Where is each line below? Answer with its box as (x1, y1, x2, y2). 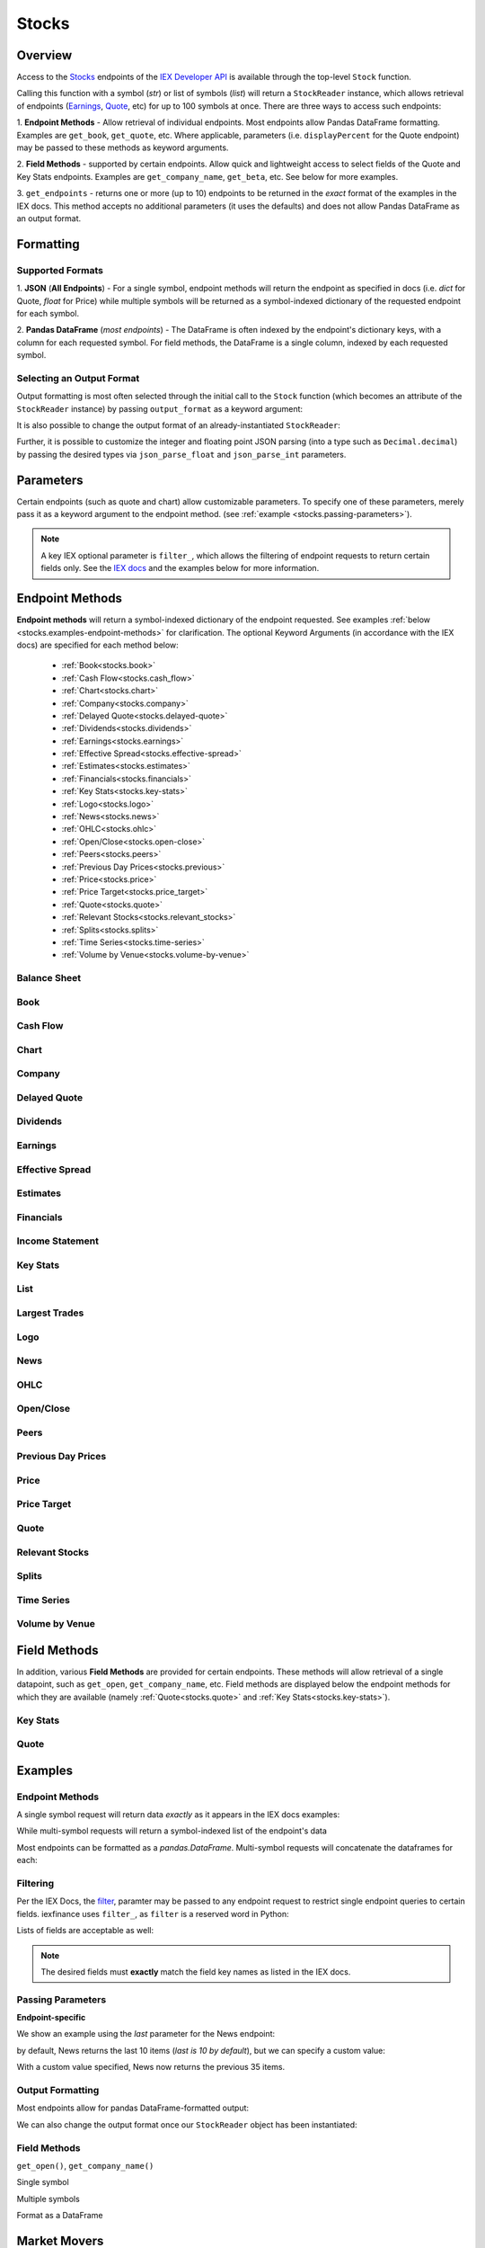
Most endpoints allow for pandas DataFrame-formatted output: (16, 2102, 250, 2113)
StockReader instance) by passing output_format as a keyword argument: (16, 403, 304, 414)
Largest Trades (16, 1307, 84, 1319)
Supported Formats (16, 263, 103, 276)
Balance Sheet (16, 972, 82, 985)
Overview (16, 48, 73, 63)
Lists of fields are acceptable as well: (16, 1925, 154, 1936)
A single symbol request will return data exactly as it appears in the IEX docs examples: (16, 1809, 340, 1820)
